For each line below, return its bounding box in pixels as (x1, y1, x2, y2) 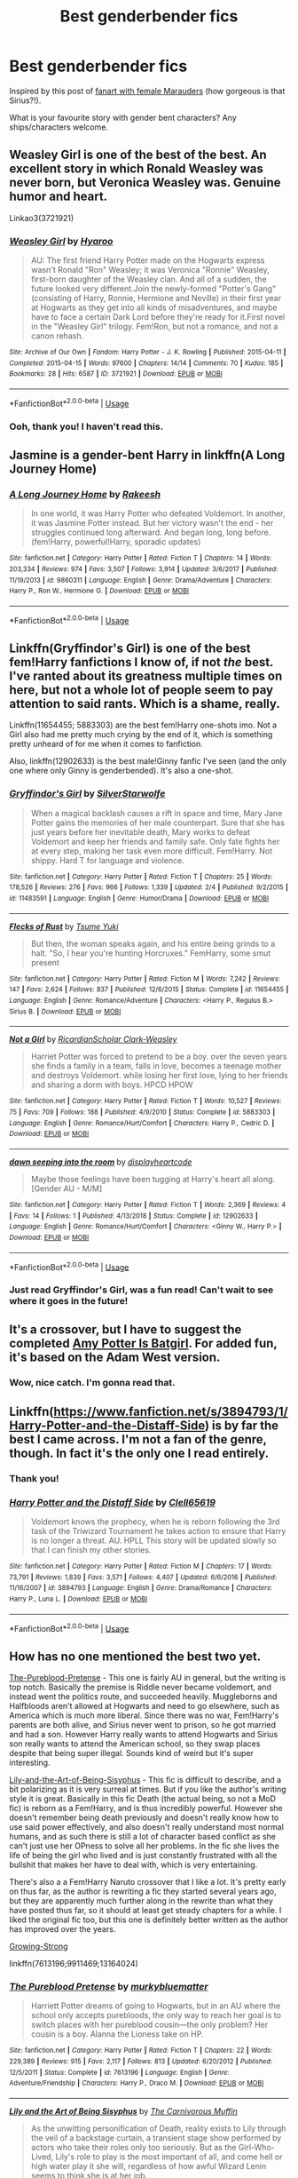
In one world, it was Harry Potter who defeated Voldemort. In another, (30, 508, 286, 519)
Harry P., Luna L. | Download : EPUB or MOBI (9, 1594, 148, 1603)
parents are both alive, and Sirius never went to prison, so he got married (9, 1720, 277, 1730)
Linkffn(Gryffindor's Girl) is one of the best (9, 640, 251, 656)
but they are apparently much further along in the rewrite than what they (9, 1896, 273, 1906)
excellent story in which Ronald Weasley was (9, 162, 263, 177)
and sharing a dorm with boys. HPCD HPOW (30, 1079, 193, 1090)
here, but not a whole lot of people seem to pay (9, 682, 273, 697)
